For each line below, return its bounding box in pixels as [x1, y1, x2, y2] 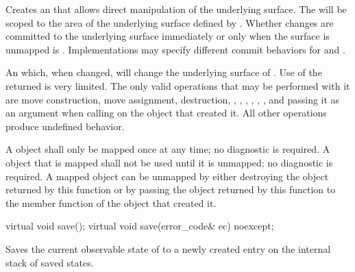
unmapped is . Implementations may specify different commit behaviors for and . [5, 42, 345, 56]
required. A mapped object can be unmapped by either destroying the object [5, 169, 329, 183]
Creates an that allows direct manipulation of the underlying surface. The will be [5, 2, 347, 16]
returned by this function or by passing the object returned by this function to [5, 182, 336, 197]
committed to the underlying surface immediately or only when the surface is [5, 29, 330, 43]
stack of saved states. [5, 255, 94, 269]
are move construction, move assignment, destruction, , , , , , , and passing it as [5, 92, 340, 106]
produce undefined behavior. [5, 119, 125, 133]
